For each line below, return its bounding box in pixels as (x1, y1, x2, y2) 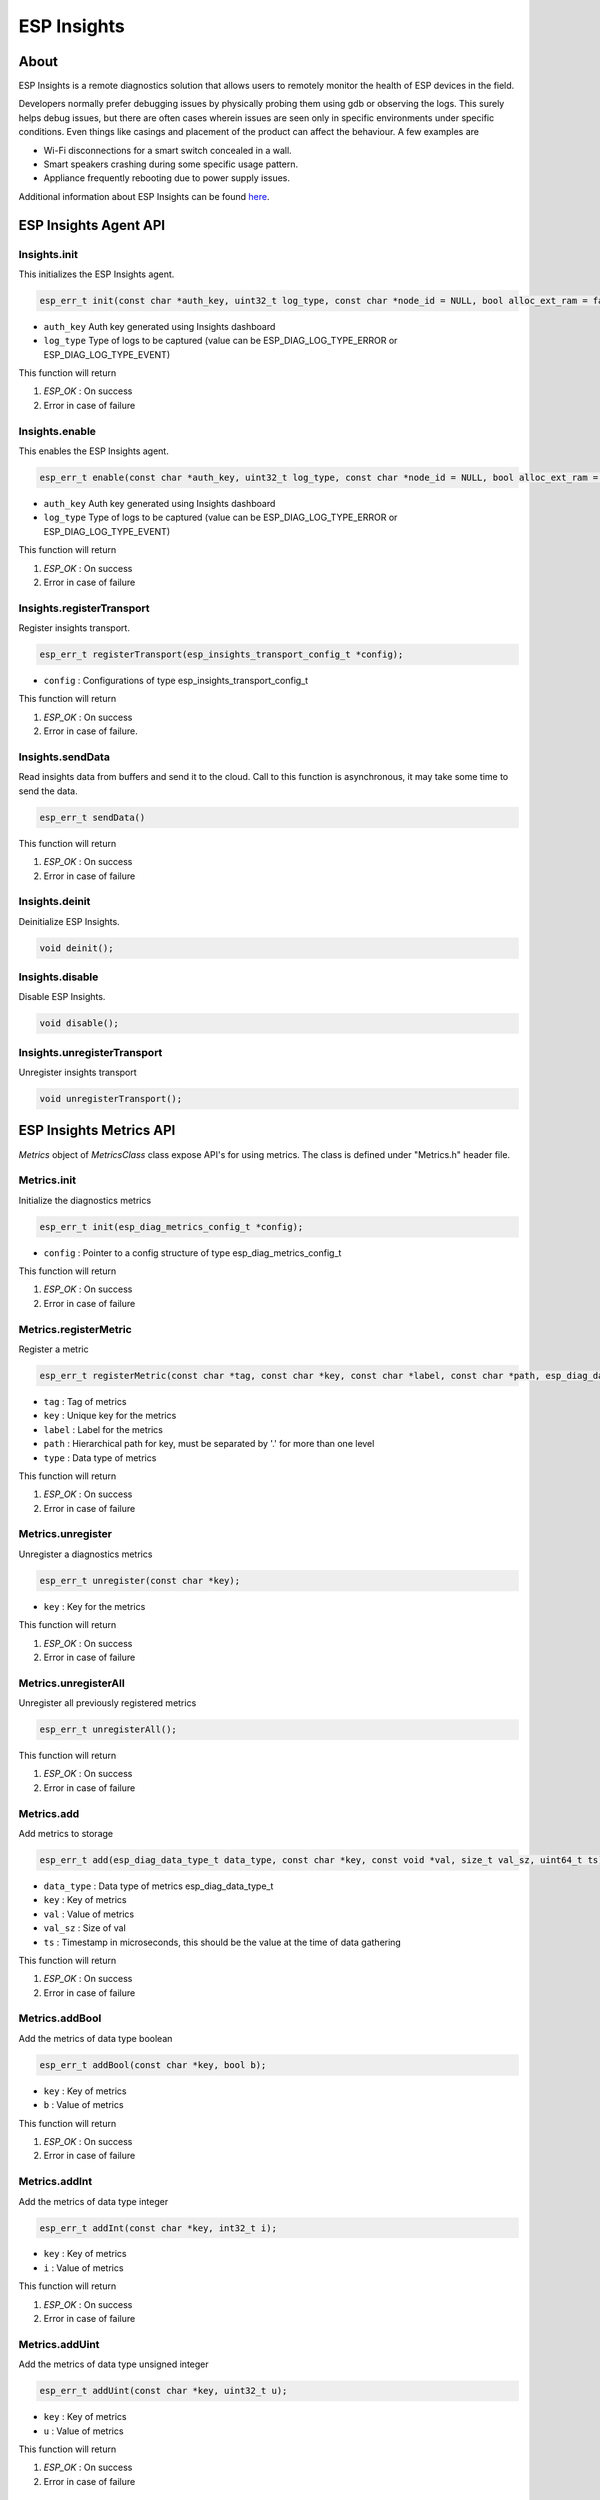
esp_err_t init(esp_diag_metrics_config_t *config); (39, 1221, 304, 1232)
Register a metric (18, 1343, 89, 1355)
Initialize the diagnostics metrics (18, 1194, 152, 1206)
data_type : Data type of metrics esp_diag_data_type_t (43, 1880, 274, 1892)
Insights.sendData (18, 750, 110, 764)
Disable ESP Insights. (18, 991, 106, 1003)
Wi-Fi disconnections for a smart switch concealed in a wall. (43, 144, 292, 156)
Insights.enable (18, 424, 97, 438)
